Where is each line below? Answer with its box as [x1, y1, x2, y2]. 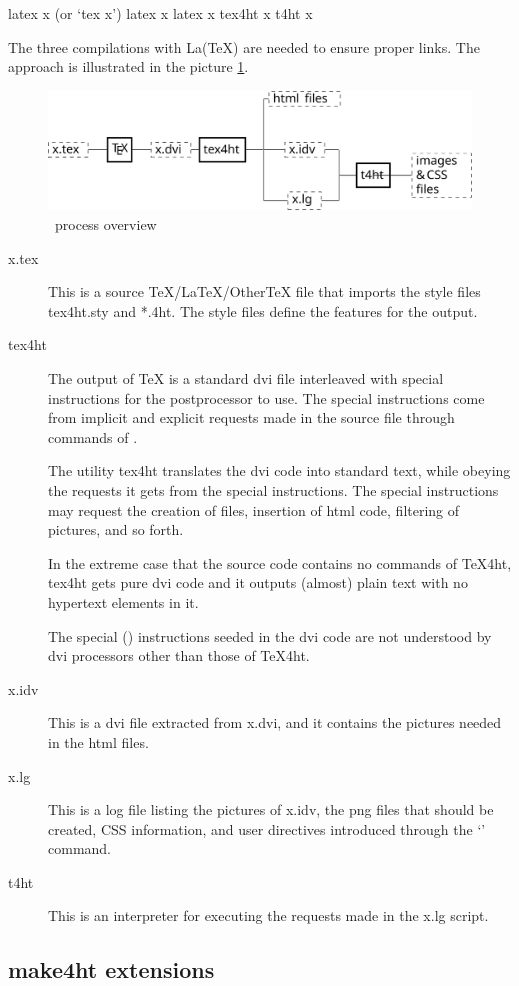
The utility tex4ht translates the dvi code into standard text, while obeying [48, 460, 511, 481]
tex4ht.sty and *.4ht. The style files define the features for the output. [48, 300, 478, 321]
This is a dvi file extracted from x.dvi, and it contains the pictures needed [48, 712, 502, 733]
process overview [54, 214, 157, 235]
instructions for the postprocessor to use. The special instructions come [48, 387, 485, 408]
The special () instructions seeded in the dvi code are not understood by [48, 625, 492, 646]
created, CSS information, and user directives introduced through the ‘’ [48, 818, 486, 839]
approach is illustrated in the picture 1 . [8, 56, 249, 77]
